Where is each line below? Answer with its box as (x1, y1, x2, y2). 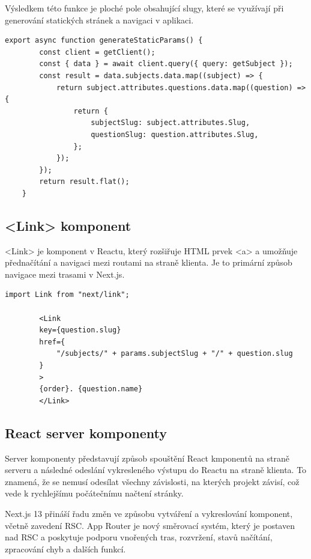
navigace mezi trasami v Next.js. (5, 267, 125, 280)
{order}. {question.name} (39, 385, 143, 394)
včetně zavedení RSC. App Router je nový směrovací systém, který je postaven (5, 519, 295, 531)
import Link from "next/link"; (5, 290, 130, 299)
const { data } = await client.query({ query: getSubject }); (39, 60, 293, 69)
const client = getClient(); (39, 47, 155, 57)
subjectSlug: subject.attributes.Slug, (91, 118, 250, 127)
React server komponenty (5, 423, 167, 442)
